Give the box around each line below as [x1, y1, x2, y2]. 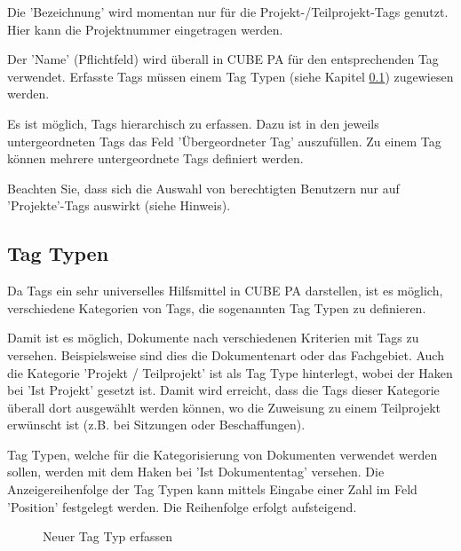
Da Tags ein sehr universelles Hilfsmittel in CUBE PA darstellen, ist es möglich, [7, 281, 443, 300]
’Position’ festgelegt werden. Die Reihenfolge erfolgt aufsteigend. [7, 497, 357, 516]
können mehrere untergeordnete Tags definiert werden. [7, 149, 304, 168]
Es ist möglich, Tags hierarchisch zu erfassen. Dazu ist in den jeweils [7, 114, 379, 132]
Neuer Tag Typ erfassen [43, 527, 173, 546]
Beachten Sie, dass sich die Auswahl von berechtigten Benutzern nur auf [7, 178, 400, 197]
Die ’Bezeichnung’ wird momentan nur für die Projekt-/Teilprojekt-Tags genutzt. [7, 3, 449, 20]
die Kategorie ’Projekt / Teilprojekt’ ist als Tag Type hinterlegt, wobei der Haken [7, 363, 453, 382]
